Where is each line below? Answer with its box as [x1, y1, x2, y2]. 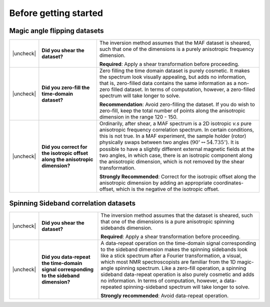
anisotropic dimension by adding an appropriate [99, 179, 212, 186]
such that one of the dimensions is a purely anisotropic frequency [99, 45, 254, 52]
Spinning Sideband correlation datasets [9, 199, 136, 207]
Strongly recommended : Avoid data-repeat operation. [100, 292, 229, 299]
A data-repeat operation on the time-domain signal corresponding [100, 239, 256, 246]
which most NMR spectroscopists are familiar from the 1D [100, 258, 236, 265]
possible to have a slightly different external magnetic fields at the [99, 145, 254, 152]
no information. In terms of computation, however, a [100, 277, 223, 284]
